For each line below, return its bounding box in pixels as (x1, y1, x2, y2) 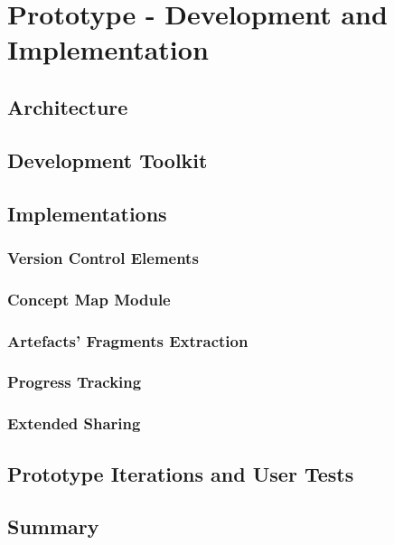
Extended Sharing (7, 412, 141, 435)
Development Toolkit (7, 146, 208, 174)
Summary (7, 512, 99, 540)
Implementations (7, 199, 167, 227)
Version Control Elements (7, 246, 199, 268)
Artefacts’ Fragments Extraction (7, 329, 249, 352)
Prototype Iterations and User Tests (7, 459, 354, 487)
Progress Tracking (7, 371, 142, 393)
